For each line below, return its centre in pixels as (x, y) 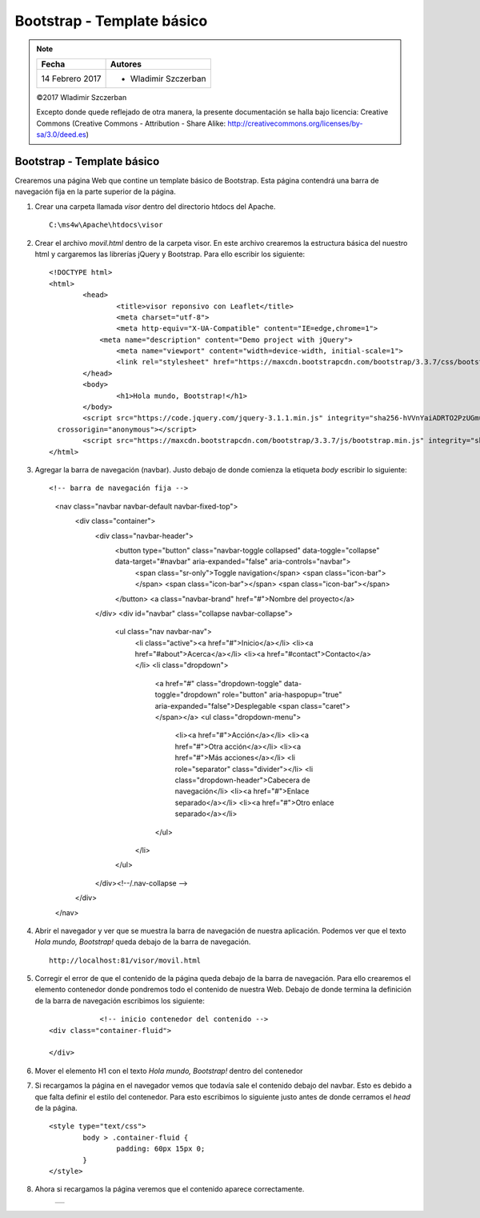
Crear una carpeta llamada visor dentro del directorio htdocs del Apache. (155, 206)
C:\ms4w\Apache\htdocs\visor (106, 225)
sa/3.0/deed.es (62, 135)
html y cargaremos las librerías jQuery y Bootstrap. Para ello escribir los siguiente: (170, 254)
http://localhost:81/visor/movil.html (125, 960)
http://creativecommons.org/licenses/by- (295, 123)
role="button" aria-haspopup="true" (282, 695)
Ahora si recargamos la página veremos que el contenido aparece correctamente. (170, 1189)
